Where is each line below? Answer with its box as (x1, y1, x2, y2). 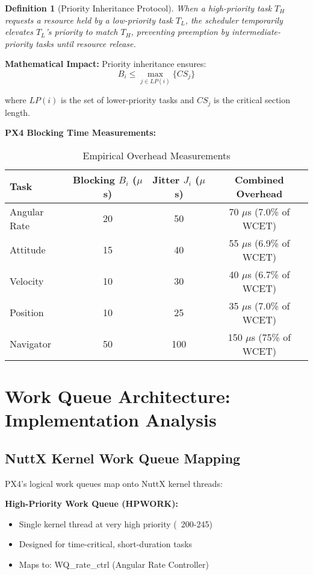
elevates (5, 25, 33, 38)
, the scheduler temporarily (185, 13, 283, 26)
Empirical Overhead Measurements (82, 148, 231, 162)
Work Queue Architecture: (5, 384, 231, 408)
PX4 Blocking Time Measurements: (5, 126, 156, 139)
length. (5, 106, 31, 118)
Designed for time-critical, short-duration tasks (19, 538, 193, 550)
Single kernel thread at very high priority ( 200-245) (19, 517, 212, 530)
